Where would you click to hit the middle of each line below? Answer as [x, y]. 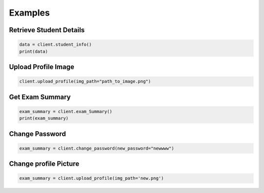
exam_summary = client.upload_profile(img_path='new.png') [91, 178]
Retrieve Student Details [47, 30]
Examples [29, 13]
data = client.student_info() [55, 45]
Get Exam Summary [40, 97]
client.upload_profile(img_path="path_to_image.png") [85, 81]
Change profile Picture [44, 164]
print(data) [34, 51]
